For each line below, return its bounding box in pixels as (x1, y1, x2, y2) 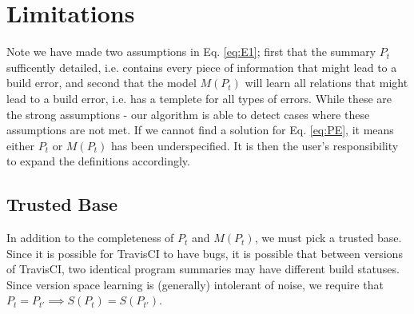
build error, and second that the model (6, 74, 197, 91)
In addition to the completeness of (6, 229, 174, 246)
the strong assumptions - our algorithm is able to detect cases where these (6, 105, 370, 122)
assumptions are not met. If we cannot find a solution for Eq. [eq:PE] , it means (6, 121, 394, 138)
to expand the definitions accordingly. (6, 153, 190, 169)
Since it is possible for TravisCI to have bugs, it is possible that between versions (6, 244, 403, 261)
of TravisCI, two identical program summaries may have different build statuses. (6, 260, 400, 277)
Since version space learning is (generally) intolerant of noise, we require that (6, 276, 384, 292)
